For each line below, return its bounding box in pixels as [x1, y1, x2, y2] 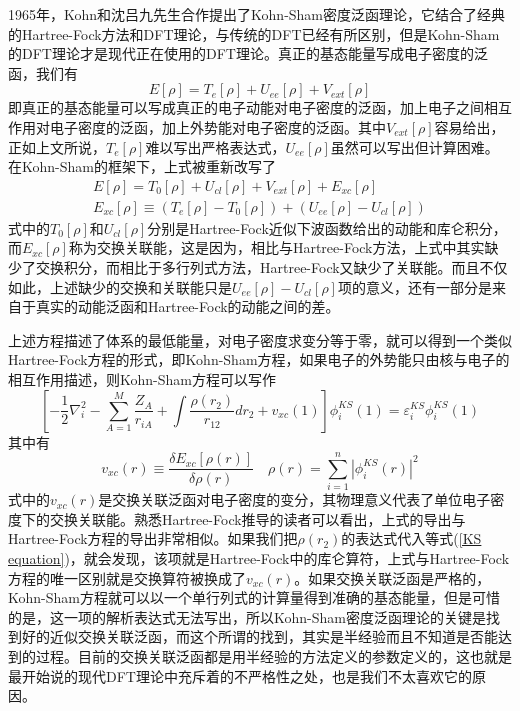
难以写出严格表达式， [145, 136, 286, 157]
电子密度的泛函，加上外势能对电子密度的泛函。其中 [49, 116, 386, 137]
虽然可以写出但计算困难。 [330, 136, 499, 157]
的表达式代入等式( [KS [341, 528, 482, 549]
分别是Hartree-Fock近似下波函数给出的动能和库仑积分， [147, 217, 507, 238]
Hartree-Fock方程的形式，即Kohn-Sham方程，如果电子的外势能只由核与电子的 [8, 349, 510, 370]
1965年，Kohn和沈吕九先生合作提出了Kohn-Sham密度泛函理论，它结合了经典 [8, 4, 506, 24]
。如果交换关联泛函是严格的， [294, 567, 491, 588]
